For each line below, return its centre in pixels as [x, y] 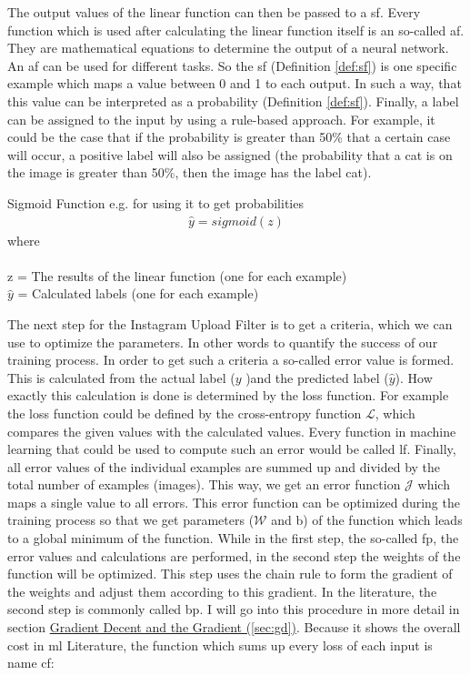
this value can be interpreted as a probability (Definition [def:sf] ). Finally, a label [233, 101]
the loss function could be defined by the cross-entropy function [185, 413]
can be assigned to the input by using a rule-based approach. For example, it [221, 119]
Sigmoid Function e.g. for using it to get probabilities [155, 202]
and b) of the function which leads [367, 520]
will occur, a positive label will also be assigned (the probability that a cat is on [230, 154]
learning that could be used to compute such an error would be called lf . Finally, [232, 449]
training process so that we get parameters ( [131, 520]
